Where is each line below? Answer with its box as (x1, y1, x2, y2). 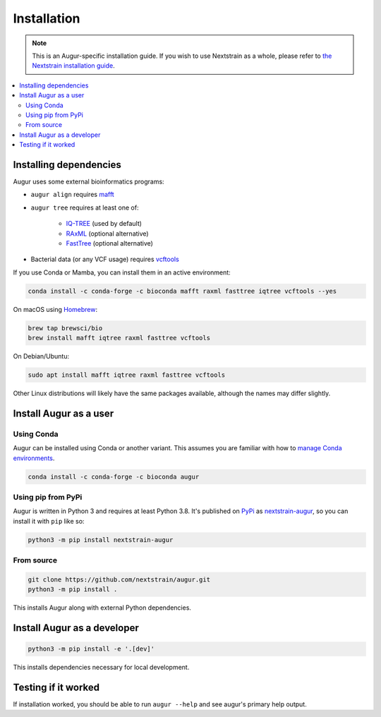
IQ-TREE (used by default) (66, 219, 143, 228)
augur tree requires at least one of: (30, 203, 139, 212)
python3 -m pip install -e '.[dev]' (28, 645, 155, 653)
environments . (13, 454, 55, 462)
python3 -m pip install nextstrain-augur (28, 536, 174, 543)
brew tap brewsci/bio (28, 324, 103, 332)
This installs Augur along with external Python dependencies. (13, 603, 192, 612)
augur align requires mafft (30, 191, 114, 199)
